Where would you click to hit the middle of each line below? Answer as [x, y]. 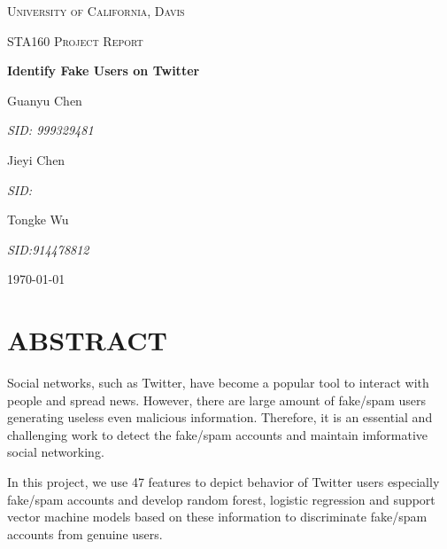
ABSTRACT [87, 340]
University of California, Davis [96, 11]
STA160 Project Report [75, 40]
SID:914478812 [48, 249]
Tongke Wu [38, 220]
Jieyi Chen [36, 159]
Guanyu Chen [45, 100]
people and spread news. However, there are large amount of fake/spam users [217, 400]
